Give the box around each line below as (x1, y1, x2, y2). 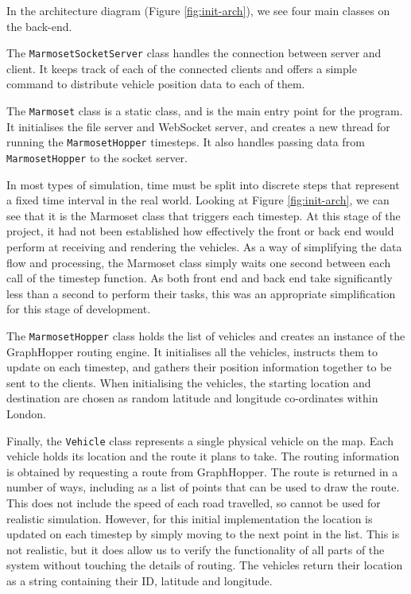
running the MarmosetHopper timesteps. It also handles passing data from (6, 134, 365, 150)
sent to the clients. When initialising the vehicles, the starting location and (6, 374, 371, 390)
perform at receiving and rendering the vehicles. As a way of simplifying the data (6, 238, 402, 254)
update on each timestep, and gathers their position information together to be (6, 359, 392, 375)
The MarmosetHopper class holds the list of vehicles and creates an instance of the (6, 327, 405, 344)
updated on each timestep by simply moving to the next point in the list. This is (6, 526, 400, 542)
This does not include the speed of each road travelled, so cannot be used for (6, 495, 381, 511)
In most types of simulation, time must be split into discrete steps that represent (6, 176, 400, 192)
